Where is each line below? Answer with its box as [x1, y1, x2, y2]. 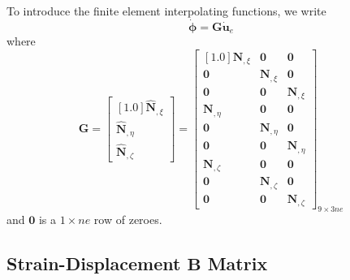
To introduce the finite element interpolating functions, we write [6, 2, 326, 19]
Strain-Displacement [6, 251, 181, 276]
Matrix [207, 251, 268, 276]
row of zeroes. [93, 211, 162, 228]
